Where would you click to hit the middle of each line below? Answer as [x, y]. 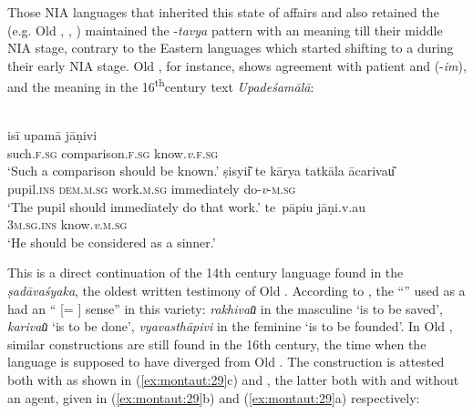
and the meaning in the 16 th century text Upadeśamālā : [161, 86]
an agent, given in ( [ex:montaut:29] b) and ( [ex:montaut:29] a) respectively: [214, 397]
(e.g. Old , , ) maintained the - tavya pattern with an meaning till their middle [225, 30]
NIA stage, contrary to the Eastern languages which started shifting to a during [231, 48]
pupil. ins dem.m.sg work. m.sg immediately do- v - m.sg [152, 188]
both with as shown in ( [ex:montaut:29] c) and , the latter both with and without [233, 379]
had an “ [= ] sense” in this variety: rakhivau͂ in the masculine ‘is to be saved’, [225, 308]
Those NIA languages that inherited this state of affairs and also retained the [223, 12]
